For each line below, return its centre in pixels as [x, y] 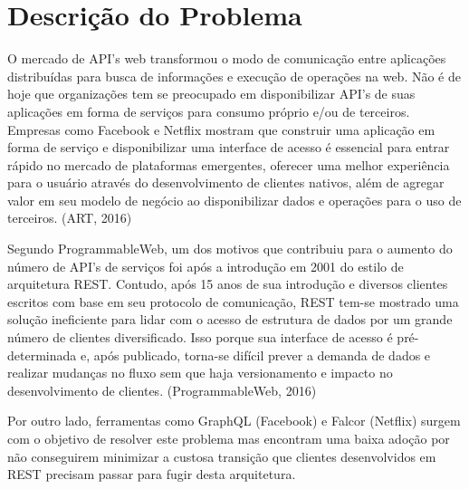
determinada [42, 355]
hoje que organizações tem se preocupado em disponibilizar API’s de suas [211, 94]
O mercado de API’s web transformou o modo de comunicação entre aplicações [227, 58]
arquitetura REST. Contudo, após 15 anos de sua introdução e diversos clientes [228, 284]
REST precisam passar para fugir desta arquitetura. [152, 474]
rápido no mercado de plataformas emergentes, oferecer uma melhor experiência [229, 164]
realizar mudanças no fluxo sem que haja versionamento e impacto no [200, 373]
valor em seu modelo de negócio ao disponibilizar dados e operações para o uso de [234, 200]
